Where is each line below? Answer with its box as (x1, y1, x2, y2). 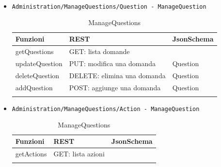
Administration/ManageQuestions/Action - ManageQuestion (12, 105, 200, 112)
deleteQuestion (15, 70, 60, 80)
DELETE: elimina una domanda (69, 70, 166, 80)
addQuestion (15, 82, 53, 92)
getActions (15, 149, 47, 159)
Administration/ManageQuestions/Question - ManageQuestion (12, 3, 206, 10)
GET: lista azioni (53, 149, 105, 159)
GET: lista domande (69, 46, 130, 56)
